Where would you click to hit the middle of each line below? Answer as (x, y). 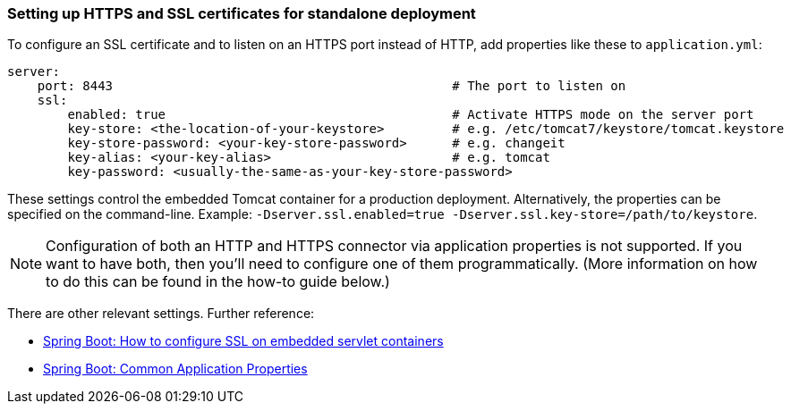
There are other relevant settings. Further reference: (161, 314)
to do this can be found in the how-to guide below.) (218, 282)
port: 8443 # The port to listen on (332, 86)
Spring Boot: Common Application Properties (175, 369)
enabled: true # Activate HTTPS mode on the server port (411, 115)
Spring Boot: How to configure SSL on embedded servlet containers (243, 341)
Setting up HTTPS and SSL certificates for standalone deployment (242, 13)
